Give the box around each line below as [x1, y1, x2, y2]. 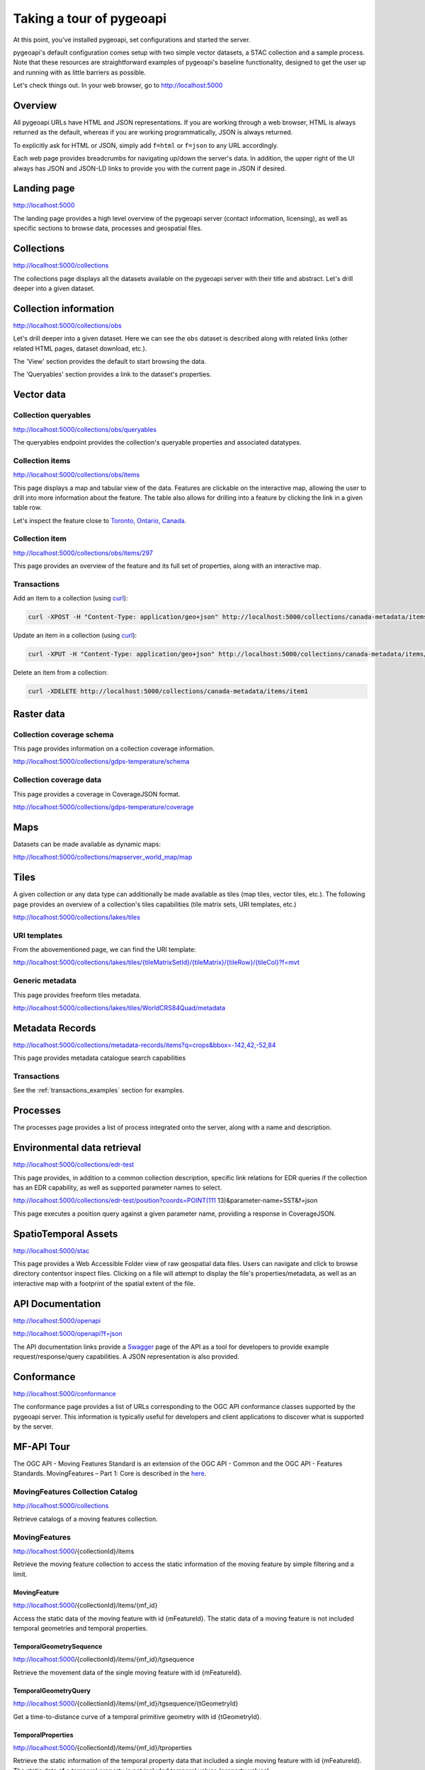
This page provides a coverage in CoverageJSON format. [13, 789, 181, 798]
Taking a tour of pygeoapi [13, 11, 166, 26]
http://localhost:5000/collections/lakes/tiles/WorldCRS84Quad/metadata [13, 1003, 226, 1012]
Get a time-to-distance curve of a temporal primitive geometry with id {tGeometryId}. [13, 1712, 262, 1720]
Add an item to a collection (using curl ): [13, 594, 128, 603]
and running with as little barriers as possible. [13, 68, 147, 76]
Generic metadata [13, 976, 77, 986]
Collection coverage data [13, 775, 102, 785]
